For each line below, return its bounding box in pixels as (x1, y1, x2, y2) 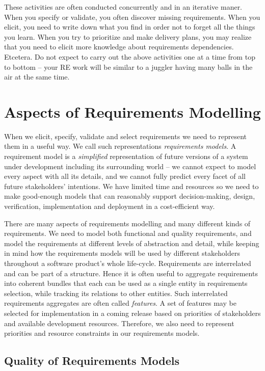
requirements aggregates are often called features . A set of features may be (4, 298, 236, 308)
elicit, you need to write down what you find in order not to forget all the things (4, 21, 255, 32)
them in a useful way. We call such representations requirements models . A (4, 141, 236, 151)
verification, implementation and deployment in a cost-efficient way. (4, 201, 215, 211)
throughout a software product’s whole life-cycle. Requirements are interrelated (4, 258, 251, 268)
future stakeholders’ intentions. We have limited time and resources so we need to (4, 180, 259, 191)
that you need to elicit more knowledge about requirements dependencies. (4, 41, 234, 52)
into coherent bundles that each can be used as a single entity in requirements (4, 278, 248, 288)
